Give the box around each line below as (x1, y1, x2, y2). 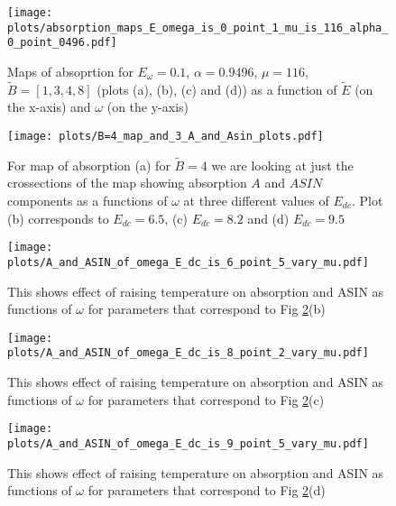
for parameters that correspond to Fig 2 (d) (87, 481, 326, 500)
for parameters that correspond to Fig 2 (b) (87, 299, 326, 318)
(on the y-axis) (106, 97, 189, 116)
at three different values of (183, 191, 329, 210)
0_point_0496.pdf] (7, 36, 117, 50)
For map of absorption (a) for (7, 155, 170, 174)
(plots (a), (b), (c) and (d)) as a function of (97, 79, 337, 98)
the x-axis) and (7, 97, 91, 116)
